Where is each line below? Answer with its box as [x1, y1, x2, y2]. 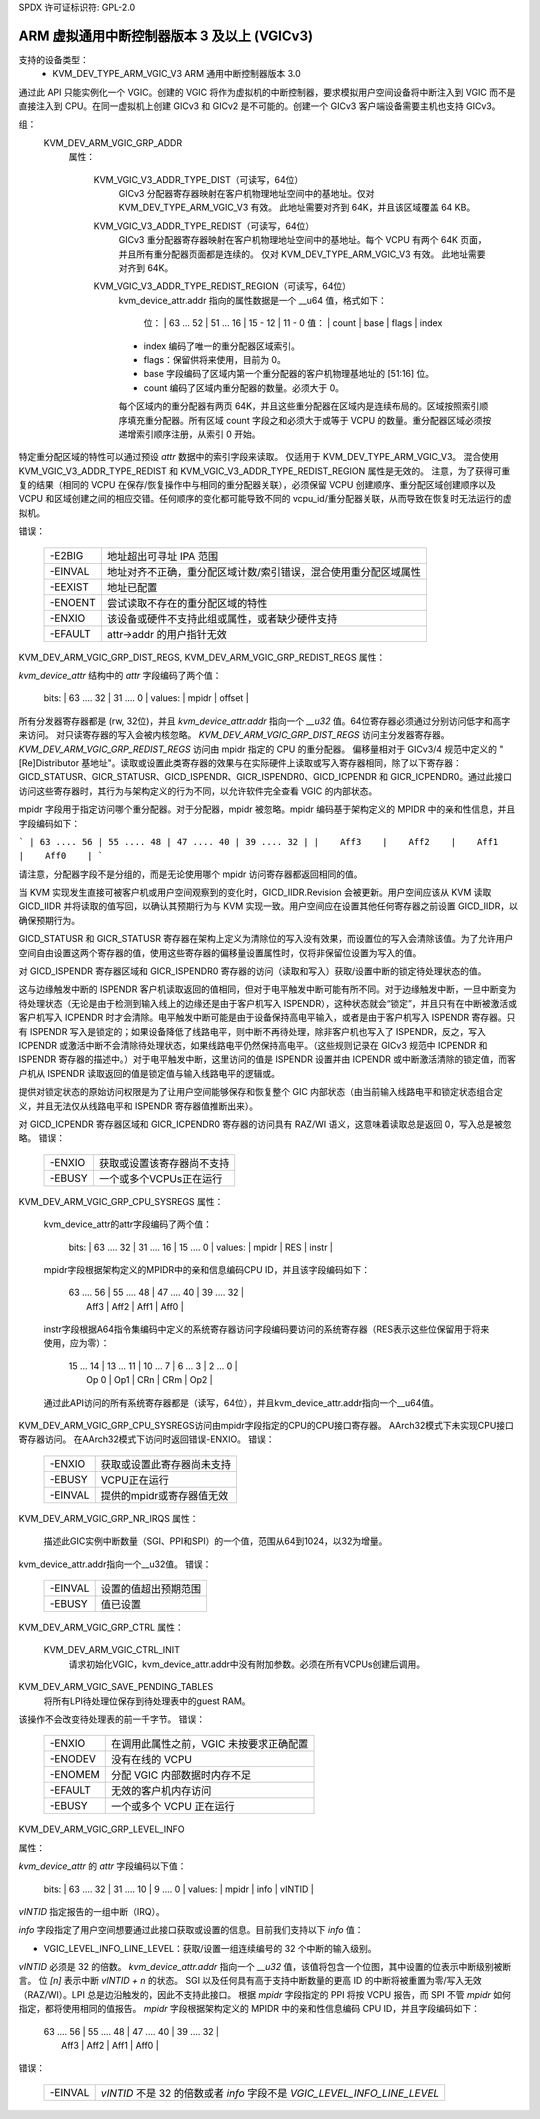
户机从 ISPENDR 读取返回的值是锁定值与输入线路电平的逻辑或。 [18, 1067, 280, 1079]
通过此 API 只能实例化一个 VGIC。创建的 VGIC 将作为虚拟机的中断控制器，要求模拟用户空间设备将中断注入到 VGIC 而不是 [18, 86, 516, 98]
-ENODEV [49, 1752, 97, 1766]
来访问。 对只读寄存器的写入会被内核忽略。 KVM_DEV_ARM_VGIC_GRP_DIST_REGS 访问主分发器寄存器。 [18, 729, 450, 741]
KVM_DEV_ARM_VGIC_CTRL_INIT [43, 1644, 180, 1656]
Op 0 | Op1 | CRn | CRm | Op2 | [86, 1374, 214, 1386]
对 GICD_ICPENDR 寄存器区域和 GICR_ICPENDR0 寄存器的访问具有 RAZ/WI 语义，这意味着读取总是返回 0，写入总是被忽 [18, 1118, 512, 1130]
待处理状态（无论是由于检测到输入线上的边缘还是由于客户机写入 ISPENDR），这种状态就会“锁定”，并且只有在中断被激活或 [18, 997, 518, 1009]
